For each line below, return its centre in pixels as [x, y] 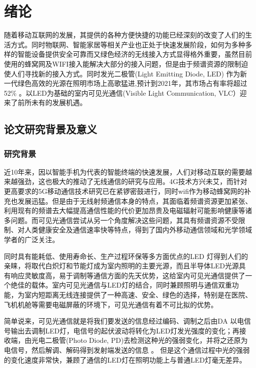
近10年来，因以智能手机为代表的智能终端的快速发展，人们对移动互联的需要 [125, 171]
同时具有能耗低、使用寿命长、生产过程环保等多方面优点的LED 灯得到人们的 [126, 256]
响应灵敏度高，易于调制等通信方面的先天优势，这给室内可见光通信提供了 [128, 275]
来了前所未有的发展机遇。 [45, 102]
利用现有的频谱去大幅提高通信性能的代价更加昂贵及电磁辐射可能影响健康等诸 [128, 210]
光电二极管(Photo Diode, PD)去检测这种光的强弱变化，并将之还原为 [140, 340]
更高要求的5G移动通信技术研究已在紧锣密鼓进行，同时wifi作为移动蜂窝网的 [124, 191]
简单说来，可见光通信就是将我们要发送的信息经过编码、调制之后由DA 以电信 [128, 321]
